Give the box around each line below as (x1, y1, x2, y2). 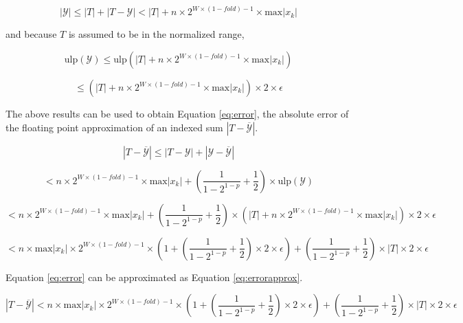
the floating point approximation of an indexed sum (5, 120, 223, 134)
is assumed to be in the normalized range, (68, 27, 245, 41)
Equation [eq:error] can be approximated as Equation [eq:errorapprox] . (5, 269, 303, 284)
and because (5, 27, 57, 41)
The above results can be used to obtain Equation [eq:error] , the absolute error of (5, 107, 349, 121)
